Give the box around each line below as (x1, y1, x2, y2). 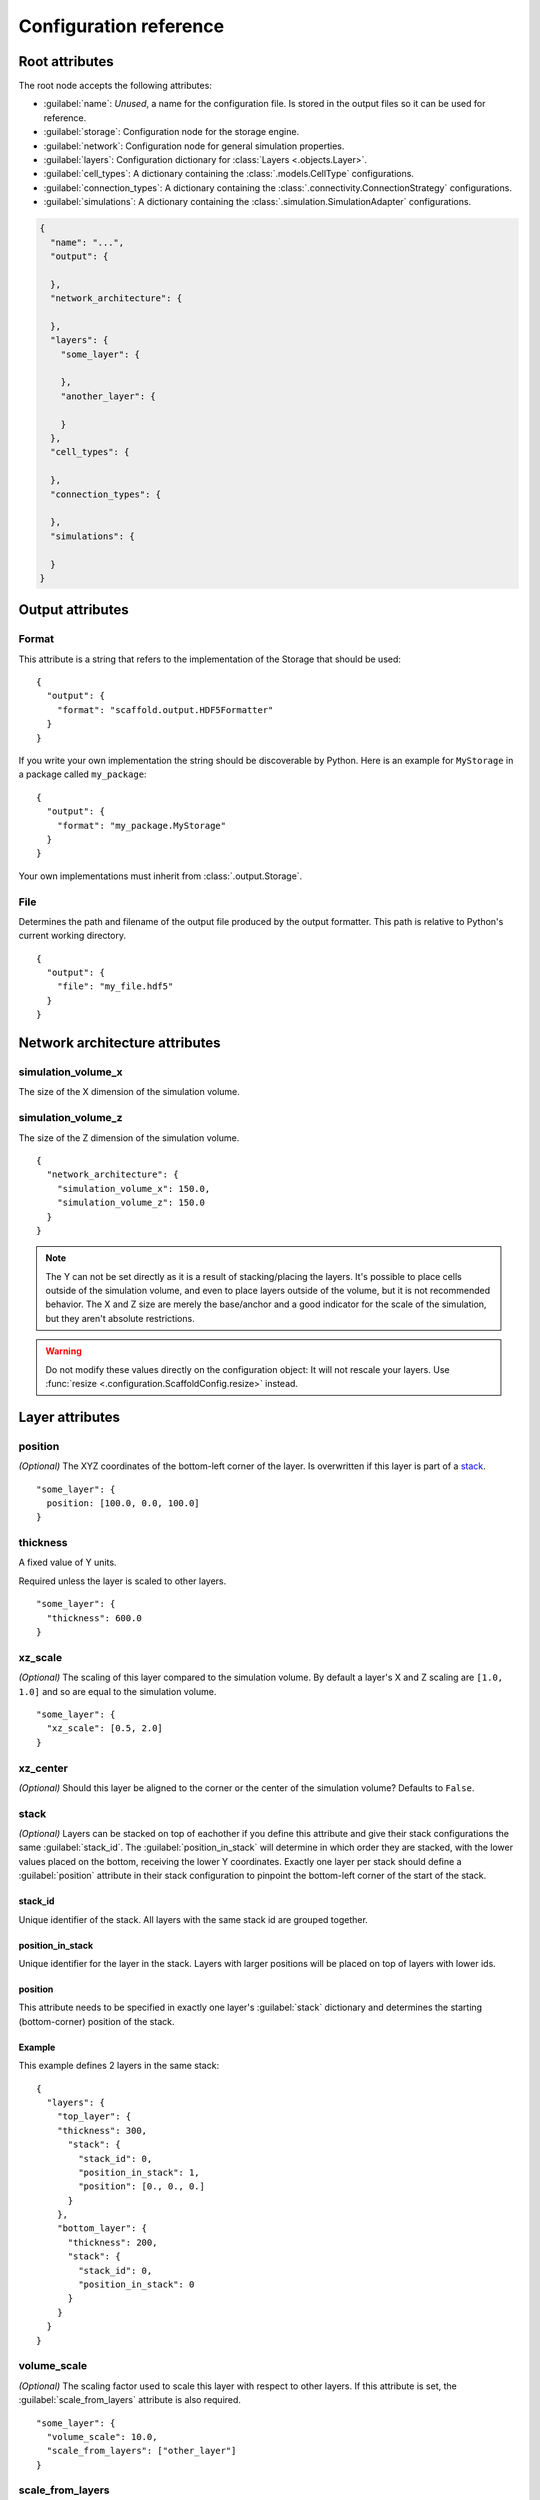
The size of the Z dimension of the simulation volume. (18, 1131, 240, 1144)
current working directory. (18, 930, 127, 942)
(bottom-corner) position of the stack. (18, 2015, 175, 2027)
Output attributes (18, 601, 129, 619)
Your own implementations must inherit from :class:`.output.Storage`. (18, 870, 303, 882)
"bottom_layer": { (56, 2223, 148, 2234)
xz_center (18, 1761, 69, 1775)
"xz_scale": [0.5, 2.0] (46, 1723, 164, 1734)
